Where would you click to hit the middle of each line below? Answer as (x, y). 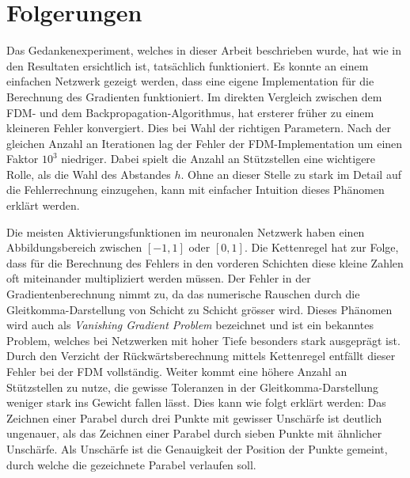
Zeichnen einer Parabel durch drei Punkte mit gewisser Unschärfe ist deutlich (194, 417)
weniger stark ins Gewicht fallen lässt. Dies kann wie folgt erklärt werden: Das (196, 402)
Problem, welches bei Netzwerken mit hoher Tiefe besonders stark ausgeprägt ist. (203, 340)
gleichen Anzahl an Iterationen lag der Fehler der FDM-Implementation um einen (205, 143)
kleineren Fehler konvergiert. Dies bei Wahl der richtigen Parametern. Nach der (199, 128)
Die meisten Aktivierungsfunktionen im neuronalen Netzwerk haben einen (186, 231)
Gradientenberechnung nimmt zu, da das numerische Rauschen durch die (183, 294)
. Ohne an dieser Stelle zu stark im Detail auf (291, 174)
